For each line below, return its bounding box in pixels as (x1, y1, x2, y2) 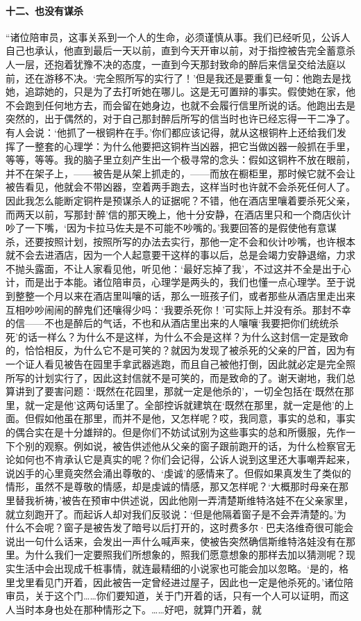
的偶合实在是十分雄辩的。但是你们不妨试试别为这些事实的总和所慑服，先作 (6, 425, 346, 439)
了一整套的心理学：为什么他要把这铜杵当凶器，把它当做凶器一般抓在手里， (15, 138, 355, 153)
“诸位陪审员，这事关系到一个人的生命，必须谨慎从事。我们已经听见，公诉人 (6, 29, 351, 44)
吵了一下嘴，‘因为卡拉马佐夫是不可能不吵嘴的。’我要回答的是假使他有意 (6, 220, 327, 235)
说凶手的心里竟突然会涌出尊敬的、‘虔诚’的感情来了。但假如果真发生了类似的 (6, 465, 351, 480)
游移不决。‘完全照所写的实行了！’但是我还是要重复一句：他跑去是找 (44, 70, 351, 85)
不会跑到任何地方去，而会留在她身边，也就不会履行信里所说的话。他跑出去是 (6, 97, 355, 112)
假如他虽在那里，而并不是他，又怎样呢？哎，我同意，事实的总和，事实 (34, 411, 355, 426)
